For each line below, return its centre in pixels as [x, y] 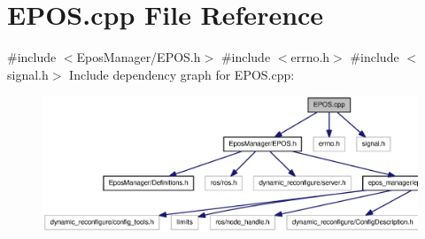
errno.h [310, 57]
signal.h [28, 74]
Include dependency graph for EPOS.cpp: [182, 74]
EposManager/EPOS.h [139, 57]
